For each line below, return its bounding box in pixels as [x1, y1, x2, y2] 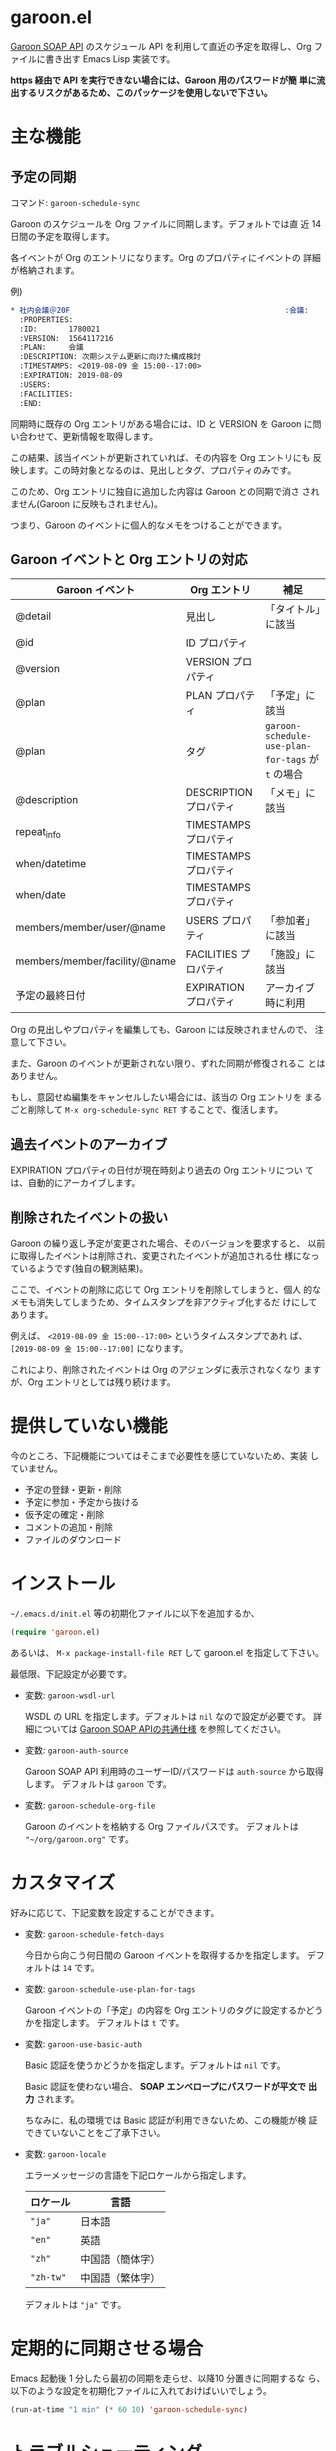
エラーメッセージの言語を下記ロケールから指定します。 [24, 2169, 252, 2181]
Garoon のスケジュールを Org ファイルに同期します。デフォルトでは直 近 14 [10, 217, 322, 230]
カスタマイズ [10, 1871, 116, 1894]
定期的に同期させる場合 [10, 2337, 204, 2360]
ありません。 [10, 1070, 63, 1082]
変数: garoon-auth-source [24, 1744, 129, 1756]
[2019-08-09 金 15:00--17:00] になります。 [10, 1342, 189, 1354]
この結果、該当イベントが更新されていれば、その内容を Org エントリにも [10, 451, 311, 463]
